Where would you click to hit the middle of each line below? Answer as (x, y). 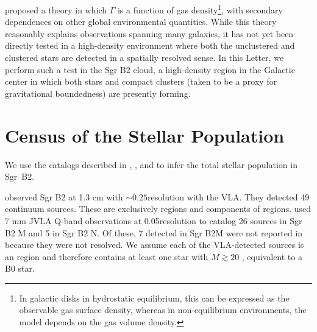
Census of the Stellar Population (145, 135)
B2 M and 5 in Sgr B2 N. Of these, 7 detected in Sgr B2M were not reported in (154, 232)
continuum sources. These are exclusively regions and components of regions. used (158, 209)
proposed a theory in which (56, 9)
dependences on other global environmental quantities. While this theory (141, 22)
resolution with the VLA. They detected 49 (229, 196)
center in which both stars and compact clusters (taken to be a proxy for (141, 81)
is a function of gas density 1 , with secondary (200, 9)
